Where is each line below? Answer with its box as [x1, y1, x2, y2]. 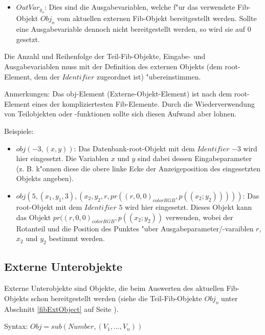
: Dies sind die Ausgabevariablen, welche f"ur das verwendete [44, 2, 235, 12]
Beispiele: [4, 125, 34, 136]
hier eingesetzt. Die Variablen [16, 153, 109, 164]
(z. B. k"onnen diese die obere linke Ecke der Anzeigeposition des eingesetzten [16, 163, 261, 173]
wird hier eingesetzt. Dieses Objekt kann [125, 201, 252, 212]
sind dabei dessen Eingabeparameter [138, 153, 252, 164]
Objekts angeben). [16, 173, 74, 184]
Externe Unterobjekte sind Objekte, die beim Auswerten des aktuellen [4, 283, 224, 293]
